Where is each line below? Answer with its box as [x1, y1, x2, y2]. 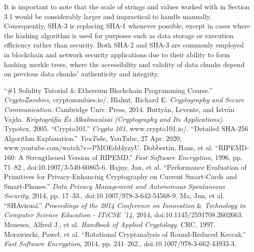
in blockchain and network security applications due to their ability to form [4, 49, 230, 59]
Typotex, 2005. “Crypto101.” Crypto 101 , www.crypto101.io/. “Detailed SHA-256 [4, 123, 248, 134]
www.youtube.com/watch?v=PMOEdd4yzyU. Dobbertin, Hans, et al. [4, 142, 213, 153]
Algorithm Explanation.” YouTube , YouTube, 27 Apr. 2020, [4, 133, 182, 143]
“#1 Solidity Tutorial [4, 85, 68, 95]
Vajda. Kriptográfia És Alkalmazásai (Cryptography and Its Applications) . [4, 114, 225, 124]
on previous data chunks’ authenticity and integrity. [4, 69, 160, 79]
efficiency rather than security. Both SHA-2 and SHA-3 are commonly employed [4, 40, 244, 50]
